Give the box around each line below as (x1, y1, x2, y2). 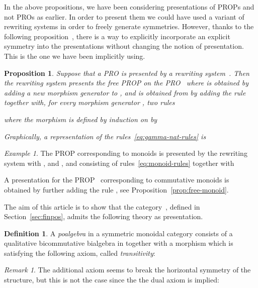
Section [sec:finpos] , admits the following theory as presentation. (4, 211, 203, 222)
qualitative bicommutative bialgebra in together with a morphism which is (4, 238, 233, 248)
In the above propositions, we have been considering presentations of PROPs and (4, 2, 254, 12)
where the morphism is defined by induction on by (4, 114, 157, 124)
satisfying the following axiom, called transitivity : (4, 247, 155, 258)
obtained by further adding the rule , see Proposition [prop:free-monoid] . (4, 184, 229, 195)
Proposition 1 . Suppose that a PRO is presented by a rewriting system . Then (4, 67, 249, 78)
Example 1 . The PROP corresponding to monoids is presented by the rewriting (4, 148, 247, 158)
